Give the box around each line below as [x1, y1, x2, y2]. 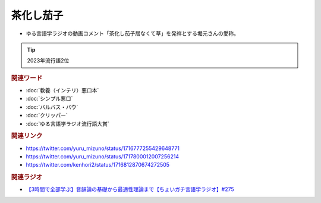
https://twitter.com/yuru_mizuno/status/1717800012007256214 [26, 152, 180, 160]
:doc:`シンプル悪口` [26, 95, 73, 102]
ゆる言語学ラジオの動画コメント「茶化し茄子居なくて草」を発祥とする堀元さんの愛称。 [26, 30, 239, 37]
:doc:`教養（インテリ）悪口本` [26, 86, 99, 93]
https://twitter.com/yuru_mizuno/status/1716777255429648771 [26, 145, 180, 152]
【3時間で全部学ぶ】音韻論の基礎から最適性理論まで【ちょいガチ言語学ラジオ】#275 [26, 186, 234, 193]
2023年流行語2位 [27, 57, 70, 64]
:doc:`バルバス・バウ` [26, 103, 78, 110]
